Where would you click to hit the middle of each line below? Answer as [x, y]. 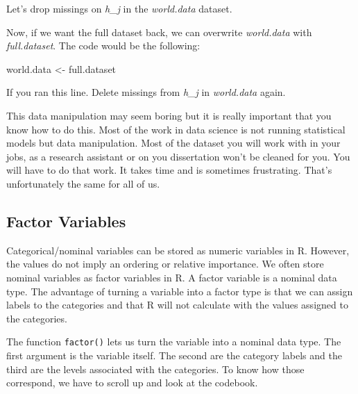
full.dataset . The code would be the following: [103, 46]
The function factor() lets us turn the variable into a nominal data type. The [174, 342]
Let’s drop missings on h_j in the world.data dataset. [119, 8]
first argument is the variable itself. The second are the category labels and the [174, 355]
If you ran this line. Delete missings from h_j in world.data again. [146, 92]
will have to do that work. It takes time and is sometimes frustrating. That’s [169, 170]
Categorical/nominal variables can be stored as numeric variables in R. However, [178, 250]
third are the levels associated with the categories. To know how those [155, 369]
